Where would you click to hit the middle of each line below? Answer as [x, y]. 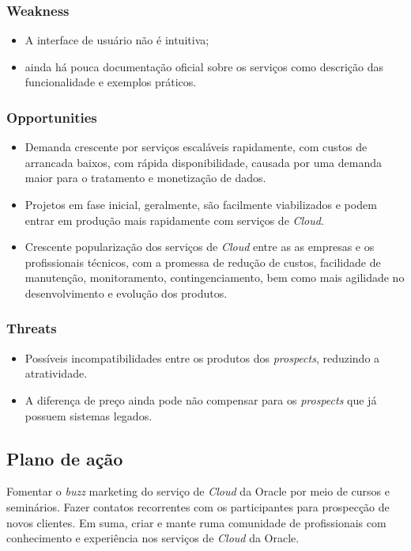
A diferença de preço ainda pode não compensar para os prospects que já [201, 399]
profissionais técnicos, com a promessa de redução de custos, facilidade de [203, 262]
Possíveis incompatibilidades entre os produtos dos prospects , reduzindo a [202, 357]
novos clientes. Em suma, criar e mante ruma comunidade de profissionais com [196, 522]
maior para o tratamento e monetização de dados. [145, 178]
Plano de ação [65, 458]
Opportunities [52, 117]
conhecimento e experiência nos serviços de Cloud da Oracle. [153, 538]
